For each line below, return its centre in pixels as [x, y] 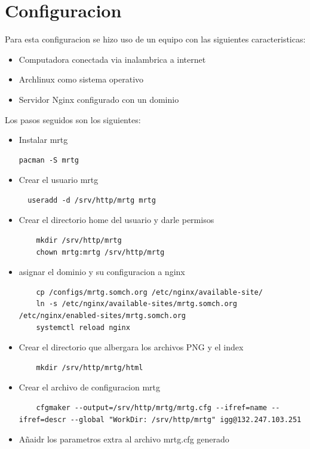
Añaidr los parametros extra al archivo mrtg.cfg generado [124, 439]
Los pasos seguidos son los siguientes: [73, 119]
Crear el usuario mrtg [59, 180]
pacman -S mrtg [49, 160]
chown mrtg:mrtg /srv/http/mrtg [100, 252]
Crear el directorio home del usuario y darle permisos [116, 220]
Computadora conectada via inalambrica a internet [112, 59]
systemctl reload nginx [83, 327]
